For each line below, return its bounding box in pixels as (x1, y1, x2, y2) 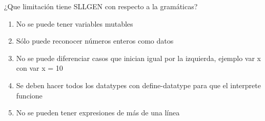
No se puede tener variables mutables (16, 18, 133, 29)
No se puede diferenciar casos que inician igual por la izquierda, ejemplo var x (16, 52, 261, 63)
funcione (16, 90, 43, 100)
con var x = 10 (16, 63, 63, 73)
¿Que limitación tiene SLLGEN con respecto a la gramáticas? (4, 1, 198, 11)
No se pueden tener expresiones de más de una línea (16, 107, 180, 118)
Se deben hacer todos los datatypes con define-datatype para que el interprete (16, 79, 261, 90)
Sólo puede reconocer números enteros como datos (16, 35, 174, 46)
